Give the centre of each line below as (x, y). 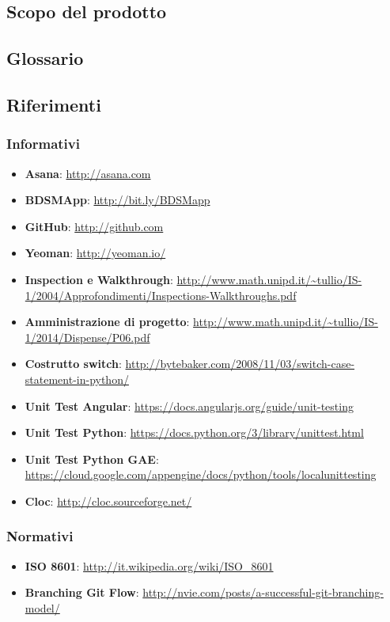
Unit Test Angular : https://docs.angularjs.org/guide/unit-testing (189, 406)
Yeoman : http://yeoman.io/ (95, 253)
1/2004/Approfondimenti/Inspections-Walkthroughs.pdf (161, 295)
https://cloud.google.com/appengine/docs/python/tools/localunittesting (201, 474)
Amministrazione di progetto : (107, 322)
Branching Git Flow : (82, 592)
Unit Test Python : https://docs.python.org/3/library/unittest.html (194, 432)
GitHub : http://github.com (94, 226)
